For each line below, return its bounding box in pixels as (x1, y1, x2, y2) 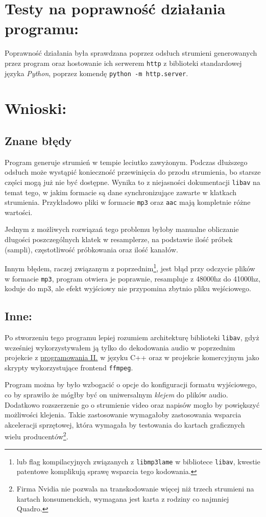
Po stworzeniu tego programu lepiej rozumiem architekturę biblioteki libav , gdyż (5, 332, 259, 342)
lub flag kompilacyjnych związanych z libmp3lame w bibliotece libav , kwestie (16, 456, 260, 466)
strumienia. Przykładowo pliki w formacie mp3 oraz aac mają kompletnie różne (5, 197, 251, 207)
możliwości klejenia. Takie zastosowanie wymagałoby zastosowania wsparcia (5, 409, 241, 420)
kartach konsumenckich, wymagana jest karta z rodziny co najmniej (16, 493, 229, 504)
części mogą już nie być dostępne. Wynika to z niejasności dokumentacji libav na (5, 176, 260, 187)
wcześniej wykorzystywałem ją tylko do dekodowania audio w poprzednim (5, 342, 235, 353)
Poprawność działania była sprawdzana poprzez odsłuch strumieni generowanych (5, 48, 257, 58)
